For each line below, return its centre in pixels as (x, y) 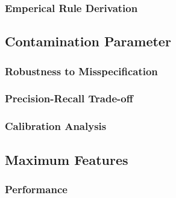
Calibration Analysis (56, 126)
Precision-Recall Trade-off (69, 98)
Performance (36, 189)
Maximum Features (67, 159)
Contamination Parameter (88, 41)
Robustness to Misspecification (81, 71)
